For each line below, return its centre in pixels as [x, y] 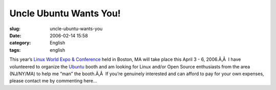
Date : [15, 35]
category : [20, 43]
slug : [15, 29]
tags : [15, 50]
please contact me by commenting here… [53, 81]
